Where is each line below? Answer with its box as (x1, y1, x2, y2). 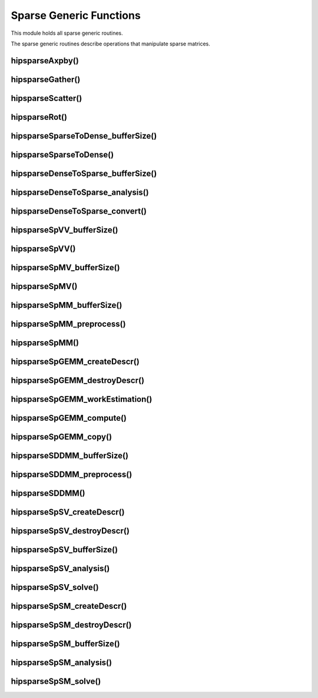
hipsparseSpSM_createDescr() (11, 601, 127, 611)
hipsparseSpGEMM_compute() (11, 413, 127, 423)
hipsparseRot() (11, 112, 68, 122)
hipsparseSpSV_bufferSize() (11, 545, 118, 555)
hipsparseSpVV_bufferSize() (11, 225, 118, 235)
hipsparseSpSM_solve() (11, 676, 101, 687)
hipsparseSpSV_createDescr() (11, 507, 125, 517)
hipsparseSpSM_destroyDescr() (11, 620, 132, 630)
